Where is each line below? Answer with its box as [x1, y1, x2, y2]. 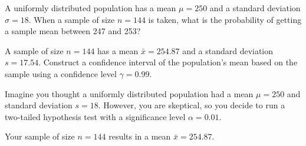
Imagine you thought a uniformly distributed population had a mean [5, 87, 254, 99]
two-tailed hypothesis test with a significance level [5, 110, 186, 122]
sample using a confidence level [5, 67, 117, 79]
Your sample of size [5, 130, 75, 142]
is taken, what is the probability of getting [148, 13, 302, 25]
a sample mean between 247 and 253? [5, 25, 141, 37]
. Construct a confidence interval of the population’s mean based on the [38, 56, 298, 68]
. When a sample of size [28, 13, 115, 25]
